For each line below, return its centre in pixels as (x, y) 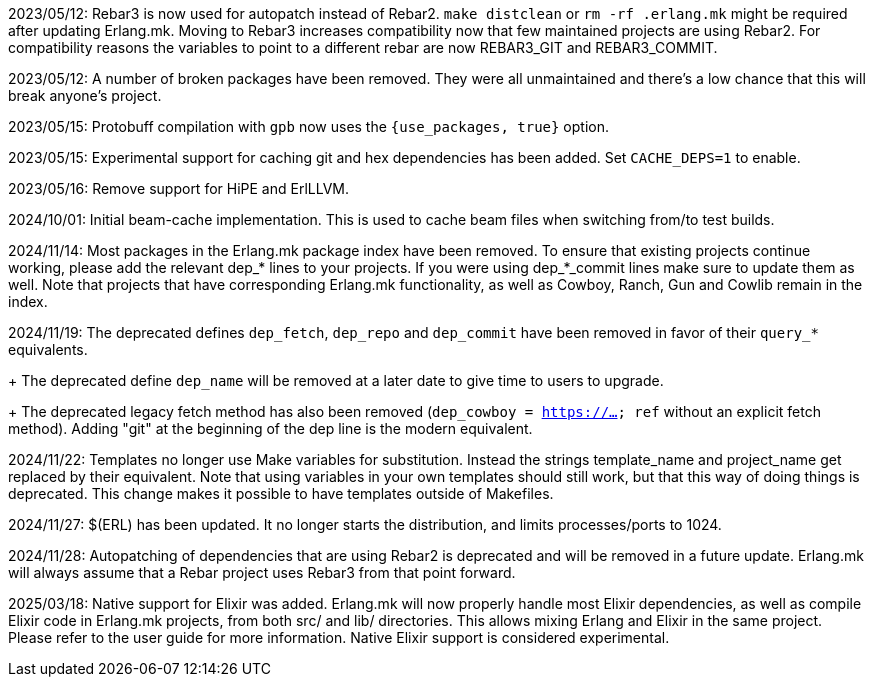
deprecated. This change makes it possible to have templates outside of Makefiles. (281, 493)
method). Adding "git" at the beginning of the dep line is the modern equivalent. (270, 428)
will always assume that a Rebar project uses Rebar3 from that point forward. (262, 572)
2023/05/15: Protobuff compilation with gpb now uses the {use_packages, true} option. (308, 126)
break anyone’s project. (85, 95)
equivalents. (48, 349)
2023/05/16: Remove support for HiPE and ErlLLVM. (179, 188)
